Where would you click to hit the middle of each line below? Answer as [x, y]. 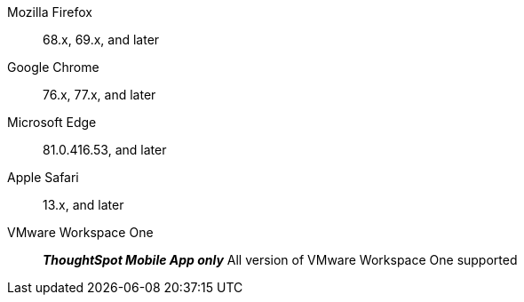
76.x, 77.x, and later [99, 95]
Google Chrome [53, 67]
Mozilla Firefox [50, 12]
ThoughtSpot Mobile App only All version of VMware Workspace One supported [280, 260]
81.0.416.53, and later [105, 150]
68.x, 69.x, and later [101, 40]
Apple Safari [43, 177]
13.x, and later [83, 205]
